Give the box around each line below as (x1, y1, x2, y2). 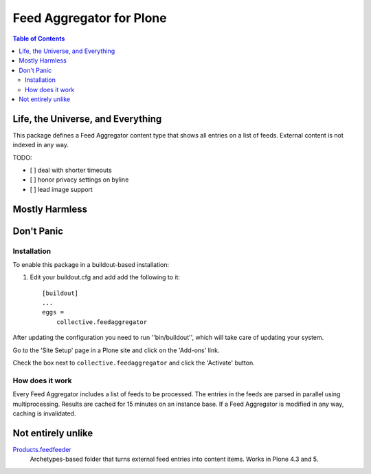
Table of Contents (12, 34, 65, 43)
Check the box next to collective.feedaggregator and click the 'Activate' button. (12, 358, 255, 367)
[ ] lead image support (30, 185, 93, 193)
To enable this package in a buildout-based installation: (12, 260, 170, 268)
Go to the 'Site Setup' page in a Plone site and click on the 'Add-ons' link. (12, 346, 220, 354)
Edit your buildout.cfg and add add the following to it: (30, 273, 181, 281)
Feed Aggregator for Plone (12, 10, 168, 25)
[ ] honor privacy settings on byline (30, 175, 129, 184)
